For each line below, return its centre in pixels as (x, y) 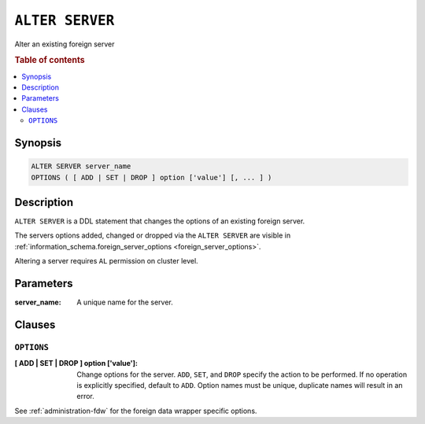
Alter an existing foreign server (65, 44)
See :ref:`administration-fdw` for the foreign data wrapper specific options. (136, 411)
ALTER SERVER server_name (81, 166)
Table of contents (50, 61)
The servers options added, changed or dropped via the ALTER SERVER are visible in (153, 235)
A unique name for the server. (125, 302)
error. (85, 396)
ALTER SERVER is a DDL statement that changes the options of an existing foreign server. (160, 221)
